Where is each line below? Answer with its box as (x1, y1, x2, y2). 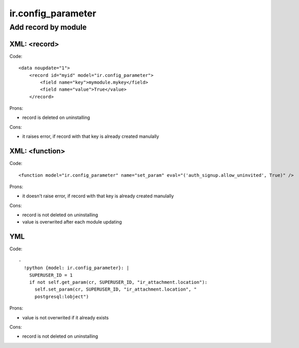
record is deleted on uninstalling (22, 114, 91, 120)
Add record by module (9, 23, 87, 32)
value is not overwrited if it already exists (22, 314, 109, 320)
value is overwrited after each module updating (22, 219, 122, 225)
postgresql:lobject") (34, 294, 89, 299)
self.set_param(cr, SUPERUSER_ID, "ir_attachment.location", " (34, 286, 197, 292)
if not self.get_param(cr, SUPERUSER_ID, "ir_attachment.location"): (29, 279, 208, 285)
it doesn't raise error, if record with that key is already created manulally (22, 193, 174, 199)
